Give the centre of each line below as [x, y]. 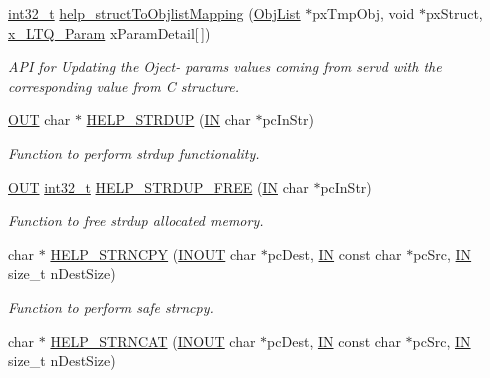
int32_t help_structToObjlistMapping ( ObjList [154, 13]
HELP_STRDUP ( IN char [168, 119]
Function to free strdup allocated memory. [136, 220]
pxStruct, [454, 13]
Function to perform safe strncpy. [111, 306]
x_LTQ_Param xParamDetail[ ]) [109, 32]
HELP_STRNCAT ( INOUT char [153, 340]
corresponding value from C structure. [124, 85]
